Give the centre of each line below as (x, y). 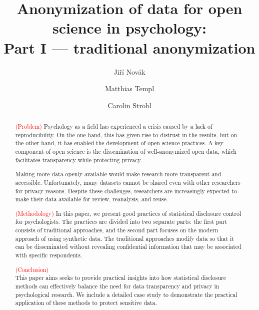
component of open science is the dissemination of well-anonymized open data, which (126, 151)
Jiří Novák (129, 71)
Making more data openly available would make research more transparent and (118, 174)
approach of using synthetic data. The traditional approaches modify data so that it (124, 238)
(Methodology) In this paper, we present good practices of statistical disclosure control (128, 213)
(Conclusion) (32, 269)
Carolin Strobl (129, 105)
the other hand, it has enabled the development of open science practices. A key (119, 143)
